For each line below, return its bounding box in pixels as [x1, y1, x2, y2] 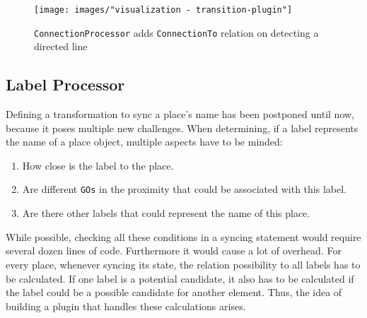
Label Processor [6, 73, 125, 95]
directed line [34, 39, 88, 54]
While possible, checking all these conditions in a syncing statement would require [6, 229, 361, 244]
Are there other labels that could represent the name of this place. [22, 206, 310, 220]
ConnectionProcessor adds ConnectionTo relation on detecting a [34, 25, 319, 40]
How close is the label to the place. [22, 158, 174, 172]
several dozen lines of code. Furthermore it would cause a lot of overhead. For [6, 243, 342, 258]
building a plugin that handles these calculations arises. [6, 298, 246, 313]
